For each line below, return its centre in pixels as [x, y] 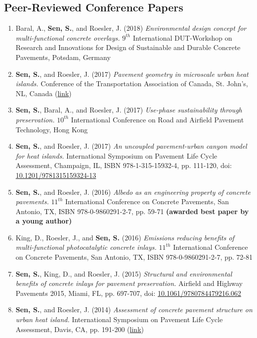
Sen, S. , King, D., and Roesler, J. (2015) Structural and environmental [124, 273]
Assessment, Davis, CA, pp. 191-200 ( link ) [80, 329]
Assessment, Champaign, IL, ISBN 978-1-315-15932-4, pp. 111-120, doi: [124, 165]
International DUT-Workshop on [182, 37]
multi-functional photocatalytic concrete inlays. [86, 247]
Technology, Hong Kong [52, 129]
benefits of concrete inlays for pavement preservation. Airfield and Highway [129, 283]
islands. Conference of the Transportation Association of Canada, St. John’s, [132, 84]
